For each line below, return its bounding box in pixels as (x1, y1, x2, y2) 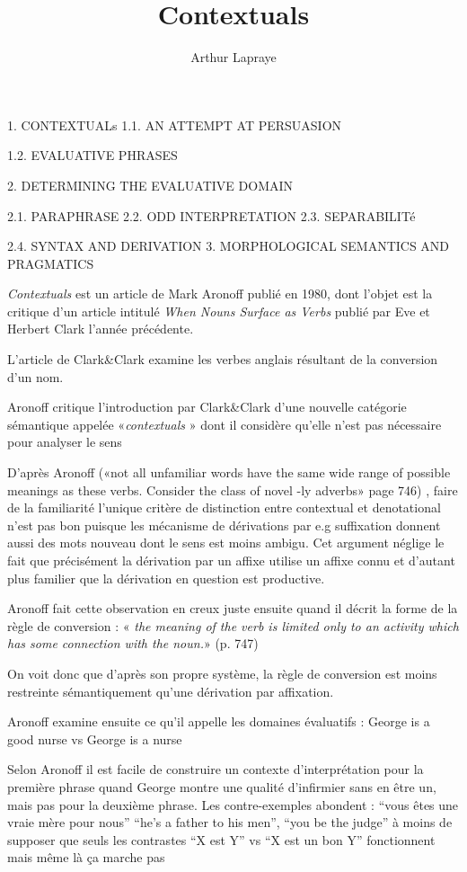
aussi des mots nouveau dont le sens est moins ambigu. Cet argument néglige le (7, 533, 445, 552)
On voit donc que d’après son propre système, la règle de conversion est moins (7, 663, 437, 682)
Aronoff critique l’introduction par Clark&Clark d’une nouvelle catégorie (7, 397, 407, 416)
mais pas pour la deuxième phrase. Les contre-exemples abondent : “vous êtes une (7, 795, 459, 814)
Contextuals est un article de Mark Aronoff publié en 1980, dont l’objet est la (7, 284, 433, 303)
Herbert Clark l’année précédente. (7, 319, 194, 338)
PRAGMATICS (7, 254, 94, 272)
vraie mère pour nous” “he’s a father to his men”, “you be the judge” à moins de (7, 813, 453, 832)
